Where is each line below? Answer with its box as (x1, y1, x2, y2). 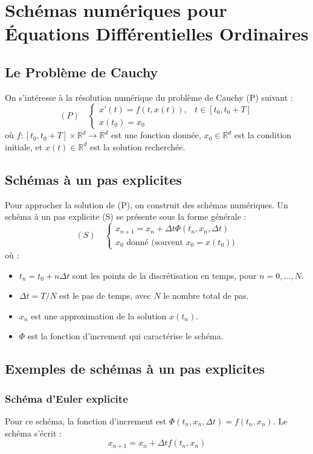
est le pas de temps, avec (59, 289, 151, 302)
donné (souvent (126, 238, 184, 247)
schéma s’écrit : (5, 426, 62, 439)
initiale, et (5, 140, 43, 153)
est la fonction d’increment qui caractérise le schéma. (27, 330, 224, 342)
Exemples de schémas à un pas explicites (5, 359, 265, 378)
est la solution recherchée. (90, 140, 186, 153)
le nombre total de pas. (163, 289, 249, 302)
